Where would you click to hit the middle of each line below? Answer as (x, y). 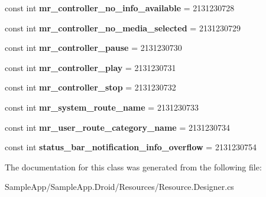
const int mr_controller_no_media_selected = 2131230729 (123, 28)
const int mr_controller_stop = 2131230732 (90, 87)
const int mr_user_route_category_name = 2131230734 (117, 127)
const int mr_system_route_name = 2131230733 (102, 107)
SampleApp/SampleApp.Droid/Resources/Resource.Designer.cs (119, 187)
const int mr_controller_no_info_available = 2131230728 (120, 8)
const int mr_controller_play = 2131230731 (90, 67)
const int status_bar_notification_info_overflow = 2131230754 (131, 147)
